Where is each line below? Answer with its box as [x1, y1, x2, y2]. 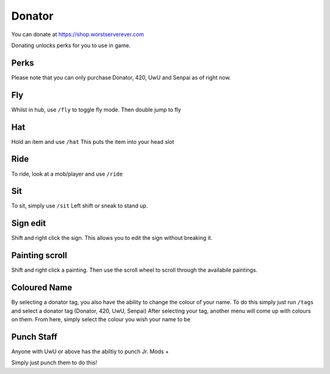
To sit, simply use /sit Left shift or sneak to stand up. [11, 202, 148, 209]
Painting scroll [11, 250, 67, 261]
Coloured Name [11, 282, 73, 293]
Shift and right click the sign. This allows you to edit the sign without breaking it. [11, 234, 213, 242]
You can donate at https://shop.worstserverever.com [11, 31, 144, 38]
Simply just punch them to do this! [11, 359, 97, 367]
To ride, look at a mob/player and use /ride [11, 170, 123, 178]
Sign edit [11, 218, 46, 229]
